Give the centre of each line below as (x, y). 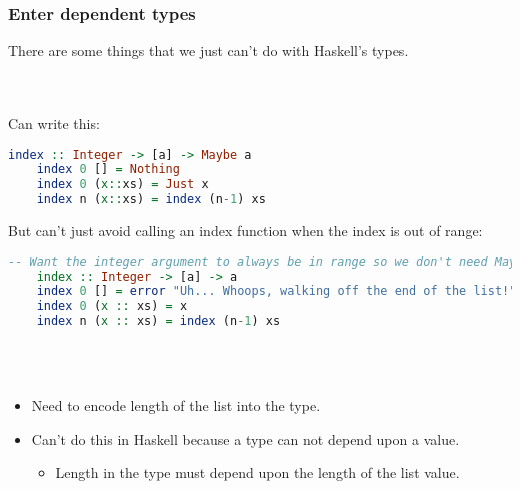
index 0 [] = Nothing (108, 169)
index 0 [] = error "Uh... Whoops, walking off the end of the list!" (276, 291)
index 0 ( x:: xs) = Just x (122, 184)
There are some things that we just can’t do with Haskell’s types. (208, 50)
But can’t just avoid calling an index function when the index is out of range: (245, 230)
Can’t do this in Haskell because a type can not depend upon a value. (245, 438)
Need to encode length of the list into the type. (176, 405)
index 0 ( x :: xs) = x (112, 306)
